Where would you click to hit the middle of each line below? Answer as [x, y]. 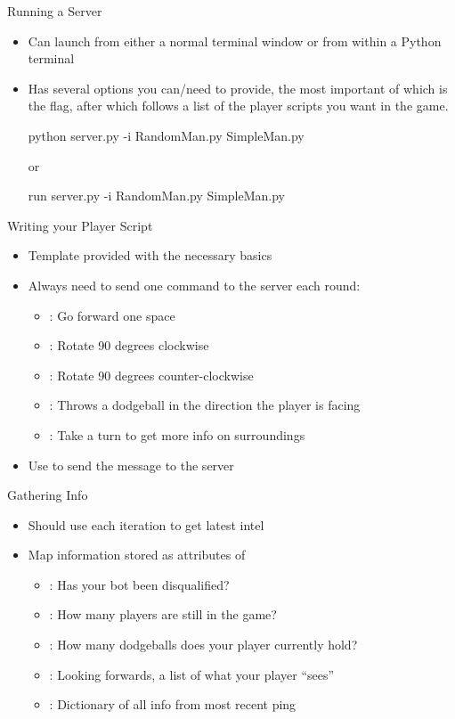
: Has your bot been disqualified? [139, 584]
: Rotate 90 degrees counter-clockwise [151, 375]
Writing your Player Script [80, 225]
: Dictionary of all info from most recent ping [173, 704]
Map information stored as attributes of [137, 555]
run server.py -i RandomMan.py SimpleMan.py [157, 196]
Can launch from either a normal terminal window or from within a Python [235, 41]
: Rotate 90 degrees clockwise [129, 345]
